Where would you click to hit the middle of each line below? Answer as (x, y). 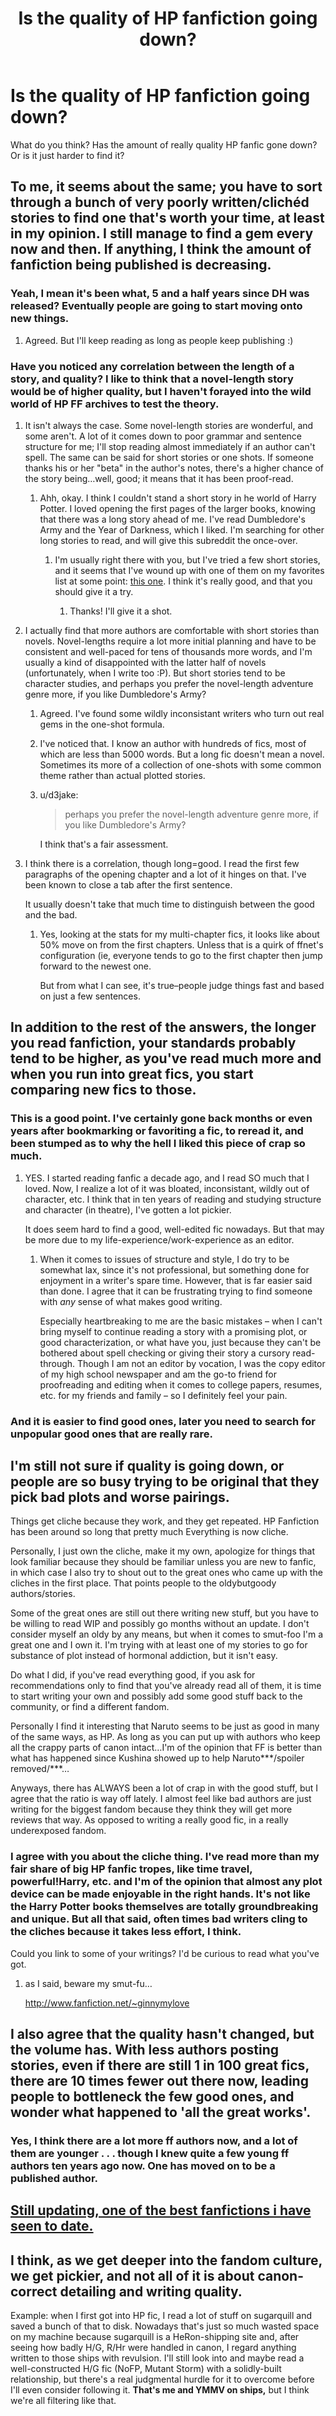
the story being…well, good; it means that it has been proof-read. (159, 478)
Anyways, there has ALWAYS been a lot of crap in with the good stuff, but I (164, 1788)
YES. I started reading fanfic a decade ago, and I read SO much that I (167, 1178)
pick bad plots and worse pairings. (120, 1497)
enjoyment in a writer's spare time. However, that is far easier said (176, 1280)
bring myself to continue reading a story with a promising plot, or (173, 1331)
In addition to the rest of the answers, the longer (163, 1027)
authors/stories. (43, 1594)
